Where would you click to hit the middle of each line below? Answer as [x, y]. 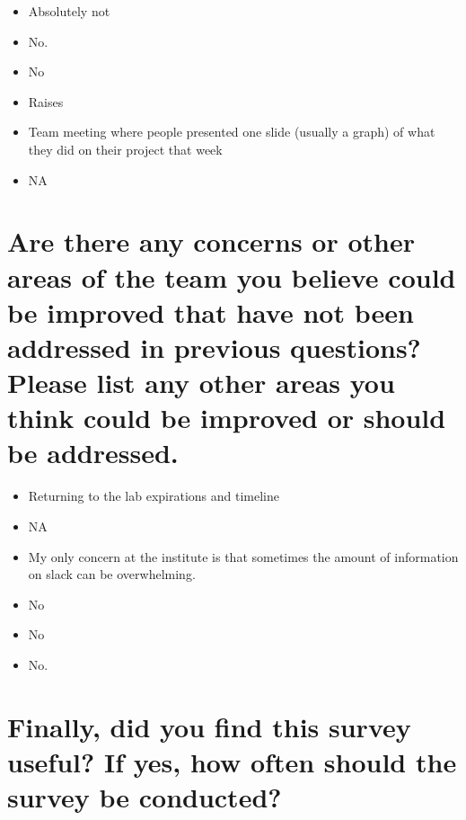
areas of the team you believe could [232, 276]
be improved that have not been [211, 312]
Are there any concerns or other [211, 241]
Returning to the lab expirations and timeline [154, 496]
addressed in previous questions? [214, 347]
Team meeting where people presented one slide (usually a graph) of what [232, 132]
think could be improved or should [227, 418]
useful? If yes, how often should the [232, 761]
